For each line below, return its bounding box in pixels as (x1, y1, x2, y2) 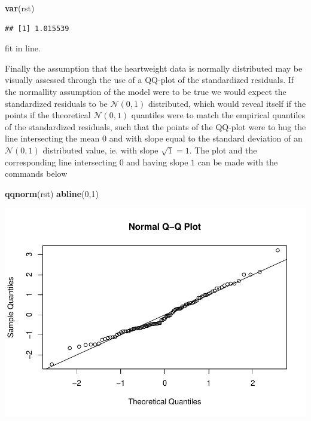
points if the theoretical (5, 109, 91, 121)
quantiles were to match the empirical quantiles (131, 109, 306, 121)
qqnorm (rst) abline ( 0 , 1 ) (5, 187, 99, 199)
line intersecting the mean (5, 132, 100, 145)
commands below (5, 167, 68, 180)
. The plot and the (189, 143, 257, 156)
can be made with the (197, 155, 278, 168)
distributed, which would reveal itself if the (148, 97, 306, 109)
